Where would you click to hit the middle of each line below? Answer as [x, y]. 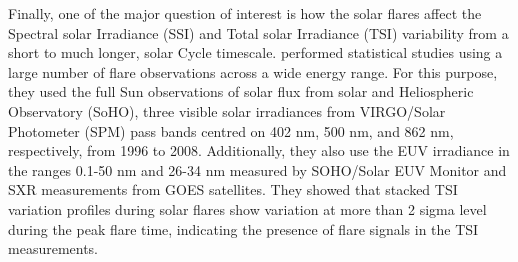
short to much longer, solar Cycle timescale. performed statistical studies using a [255, 52]
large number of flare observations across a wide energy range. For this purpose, [253, 71]
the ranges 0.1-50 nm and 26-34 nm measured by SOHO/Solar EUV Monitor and [257, 169]
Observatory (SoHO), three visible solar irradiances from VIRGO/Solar [227, 110]
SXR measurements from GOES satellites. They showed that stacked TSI [233, 189]
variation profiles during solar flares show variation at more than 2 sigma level [247, 208]
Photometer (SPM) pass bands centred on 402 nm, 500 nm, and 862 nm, [231, 130]
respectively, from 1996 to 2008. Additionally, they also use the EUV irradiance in [259, 150]
